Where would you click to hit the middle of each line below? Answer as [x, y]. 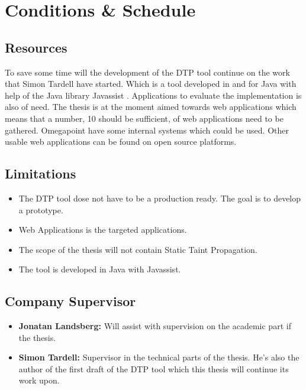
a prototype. [41, 209]
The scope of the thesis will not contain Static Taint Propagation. [138, 249]
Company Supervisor [70, 301]
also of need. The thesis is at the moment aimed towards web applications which [151, 107]
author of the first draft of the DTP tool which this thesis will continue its [154, 368]
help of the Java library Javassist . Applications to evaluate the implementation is [153, 95]
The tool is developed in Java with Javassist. [100, 269]
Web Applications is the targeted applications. [103, 230]
